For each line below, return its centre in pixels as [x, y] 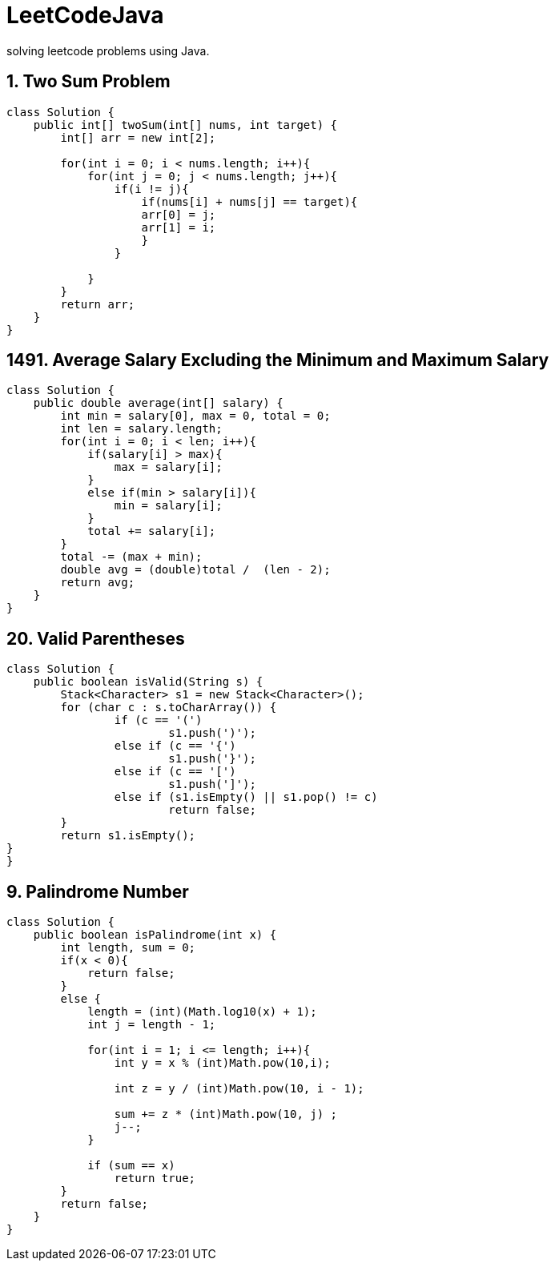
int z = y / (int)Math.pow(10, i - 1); [239, 1089]
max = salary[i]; [168, 467]
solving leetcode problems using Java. [108, 50]
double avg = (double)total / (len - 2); [195, 570]
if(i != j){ [151, 189]
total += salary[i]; [152, 531]
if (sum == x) [131, 1166]
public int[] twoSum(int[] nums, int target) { [185, 125]
